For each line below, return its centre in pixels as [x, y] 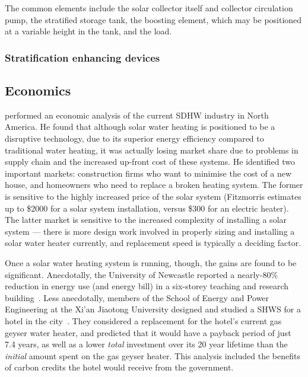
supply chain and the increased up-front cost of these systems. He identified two [150, 162]
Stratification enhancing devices [82, 57]
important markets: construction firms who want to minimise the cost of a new [148, 173]
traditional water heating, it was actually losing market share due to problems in [152, 150]
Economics [38, 90]
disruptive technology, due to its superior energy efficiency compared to [134, 138]
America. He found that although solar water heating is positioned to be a [140, 127]
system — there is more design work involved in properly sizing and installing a [150, 231]
